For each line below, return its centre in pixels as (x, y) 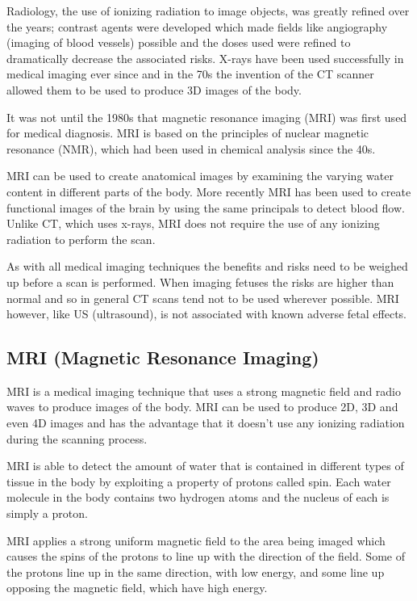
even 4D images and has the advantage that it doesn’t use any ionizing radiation (206, 423)
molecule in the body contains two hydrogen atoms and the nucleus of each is (198, 497)
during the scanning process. (77, 438)
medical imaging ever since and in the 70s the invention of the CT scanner (190, 74)
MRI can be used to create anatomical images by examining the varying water (200, 176)
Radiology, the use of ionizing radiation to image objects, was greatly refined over (208, 11)
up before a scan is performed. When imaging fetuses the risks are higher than (200, 282)
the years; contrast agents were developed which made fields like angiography (197, 26)
